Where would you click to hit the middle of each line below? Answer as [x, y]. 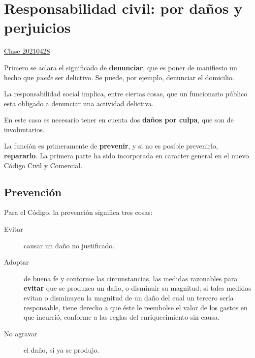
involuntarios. [24, 129]
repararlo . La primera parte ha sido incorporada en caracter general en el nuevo [127, 156]
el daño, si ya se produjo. [62, 350]
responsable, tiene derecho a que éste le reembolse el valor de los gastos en [136, 307]
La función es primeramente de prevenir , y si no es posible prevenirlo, [111, 146]
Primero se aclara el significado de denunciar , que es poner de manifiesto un [121, 67]
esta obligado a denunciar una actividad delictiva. [79, 103]
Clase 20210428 [27, 51]
